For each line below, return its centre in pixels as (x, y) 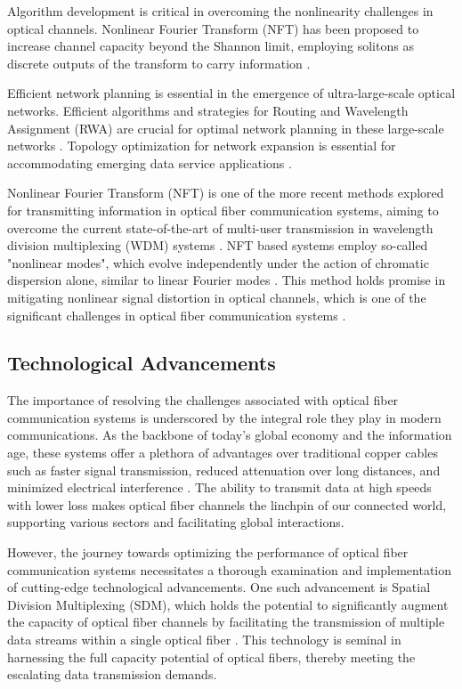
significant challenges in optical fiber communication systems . (177, 315)
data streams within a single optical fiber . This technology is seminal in (204, 640)
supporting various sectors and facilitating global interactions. (176, 522)
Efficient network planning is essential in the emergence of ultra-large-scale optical (231, 93)
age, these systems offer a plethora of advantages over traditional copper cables (223, 453)
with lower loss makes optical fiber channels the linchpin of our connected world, (227, 504)
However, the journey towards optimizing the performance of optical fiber (208, 552)
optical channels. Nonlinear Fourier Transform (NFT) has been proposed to (213, 28)
